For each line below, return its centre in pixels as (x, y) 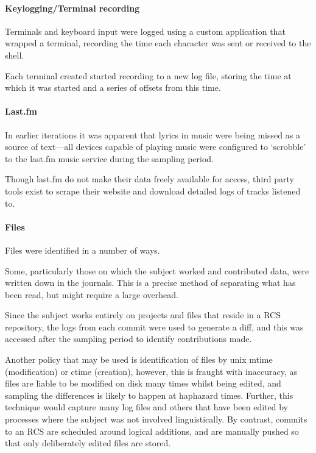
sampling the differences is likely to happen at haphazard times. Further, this (149, 395)
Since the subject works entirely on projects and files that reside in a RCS (143, 315)
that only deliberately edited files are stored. (88, 443)
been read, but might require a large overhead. (92, 294)
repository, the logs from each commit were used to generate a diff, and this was (154, 326)
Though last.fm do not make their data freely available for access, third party (149, 179)
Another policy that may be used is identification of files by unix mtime (139, 359)
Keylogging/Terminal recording (72, 8)
